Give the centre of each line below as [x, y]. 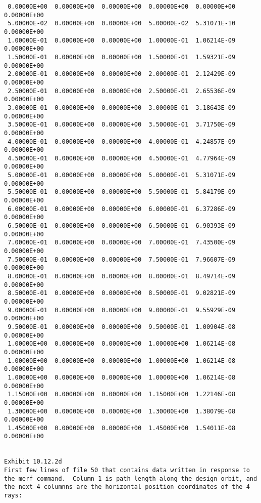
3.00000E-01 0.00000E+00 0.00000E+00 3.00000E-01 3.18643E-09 [122, 108]
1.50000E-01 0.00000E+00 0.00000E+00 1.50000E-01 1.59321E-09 [122, 57]
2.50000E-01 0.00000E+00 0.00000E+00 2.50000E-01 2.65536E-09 [122, 91]
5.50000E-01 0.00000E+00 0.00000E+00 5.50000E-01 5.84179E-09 [122, 192]
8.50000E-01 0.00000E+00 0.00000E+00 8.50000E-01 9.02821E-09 [122, 293]
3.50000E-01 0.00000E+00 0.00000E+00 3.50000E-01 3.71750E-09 [122, 125]
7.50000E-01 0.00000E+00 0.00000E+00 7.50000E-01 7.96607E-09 [122, 259]
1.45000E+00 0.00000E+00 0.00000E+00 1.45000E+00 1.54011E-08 [122, 428]
